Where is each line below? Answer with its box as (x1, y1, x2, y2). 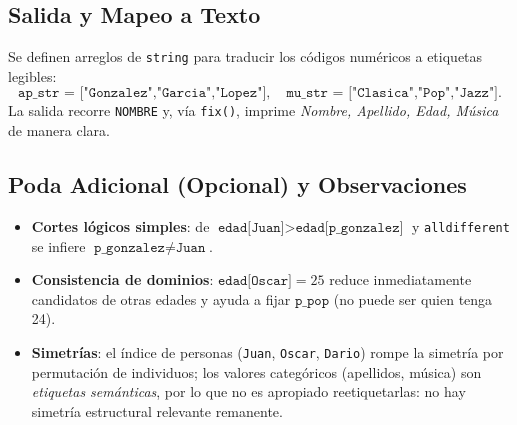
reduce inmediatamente (329, 269, 472, 290)
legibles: (8, 65, 57, 86)
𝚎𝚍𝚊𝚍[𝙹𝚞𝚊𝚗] (217, 220, 285, 235)
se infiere (31, 235, 86, 256)
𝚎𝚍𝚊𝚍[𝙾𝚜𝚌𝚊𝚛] (217, 274, 292, 289)
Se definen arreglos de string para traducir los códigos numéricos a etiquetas (8, 46, 483, 67)
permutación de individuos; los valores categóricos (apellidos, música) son (31, 361, 482, 382)
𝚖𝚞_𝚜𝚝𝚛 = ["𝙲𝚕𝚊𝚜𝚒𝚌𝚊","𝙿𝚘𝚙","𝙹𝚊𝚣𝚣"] (286, 86, 499, 101)
